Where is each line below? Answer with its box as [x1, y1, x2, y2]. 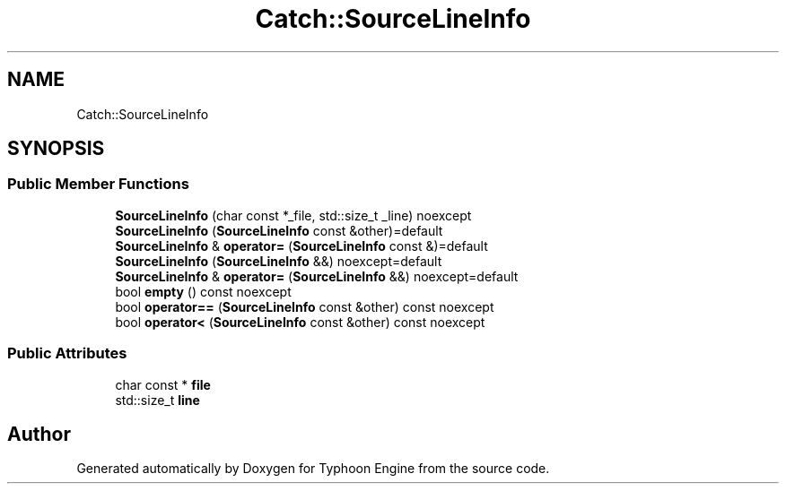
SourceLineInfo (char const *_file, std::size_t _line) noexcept [115, 207, 472, 223]
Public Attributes [7, 344, 127, 363]
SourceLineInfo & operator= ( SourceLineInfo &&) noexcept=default [115, 268, 519, 284]
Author [7, 422, 71, 445]
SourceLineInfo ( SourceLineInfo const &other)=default [115, 222, 443, 238]
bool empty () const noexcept [115, 283, 292, 299]
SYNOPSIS [7, 137, 105, 160]
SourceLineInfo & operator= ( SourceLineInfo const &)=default [115, 237, 488, 254]
